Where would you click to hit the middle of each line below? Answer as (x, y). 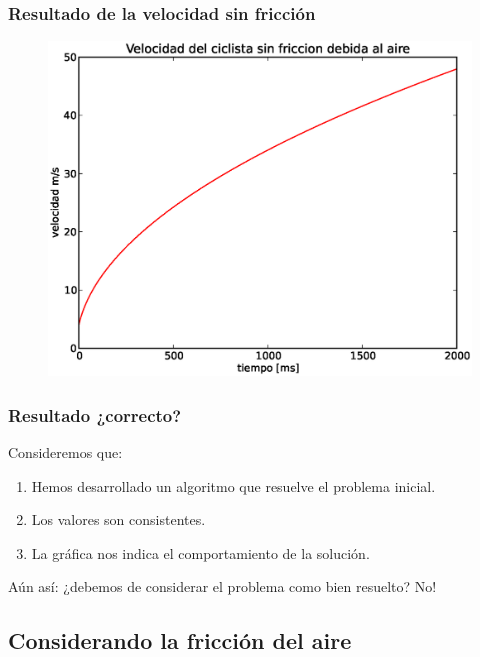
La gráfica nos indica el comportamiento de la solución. (200, 552)
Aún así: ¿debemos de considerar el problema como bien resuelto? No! (222, 586)
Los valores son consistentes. (118, 519)
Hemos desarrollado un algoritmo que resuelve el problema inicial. (233, 485)
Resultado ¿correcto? (95, 414)
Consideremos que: (65, 452)
